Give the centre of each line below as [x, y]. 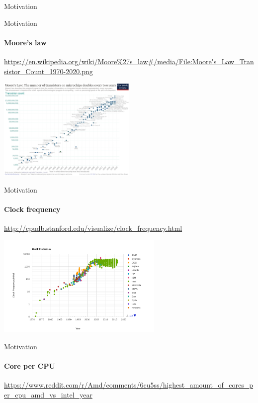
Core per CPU [30, 365]
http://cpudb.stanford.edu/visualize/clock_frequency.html [93, 228]
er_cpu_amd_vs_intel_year [48, 394]
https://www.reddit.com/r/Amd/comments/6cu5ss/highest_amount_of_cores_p [129, 385]
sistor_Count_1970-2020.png [48, 71]
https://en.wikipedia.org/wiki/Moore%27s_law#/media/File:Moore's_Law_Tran [129, 61]
